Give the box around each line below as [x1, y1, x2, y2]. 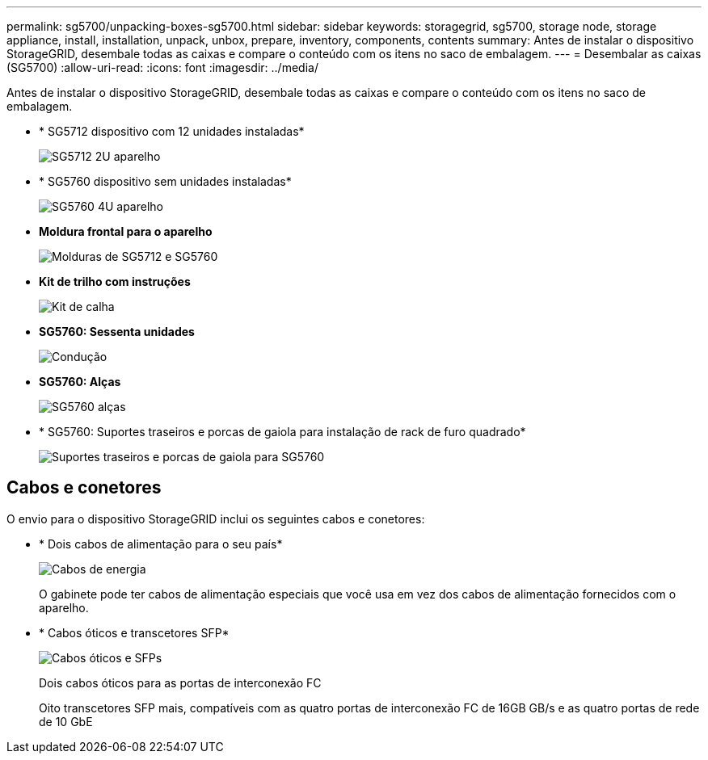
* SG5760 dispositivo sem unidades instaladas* [39, 174, 292, 188]
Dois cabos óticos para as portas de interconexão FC [39, 675, 322, 690]
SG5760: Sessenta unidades [39, 325, 195, 338]
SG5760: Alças [39, 375, 121, 388]
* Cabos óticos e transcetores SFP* [39, 625, 230, 640]
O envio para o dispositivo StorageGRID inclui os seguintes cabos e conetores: [6, 511, 425, 526]
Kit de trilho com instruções [39, 275, 191, 288]
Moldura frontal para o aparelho [39, 225, 213, 238]
